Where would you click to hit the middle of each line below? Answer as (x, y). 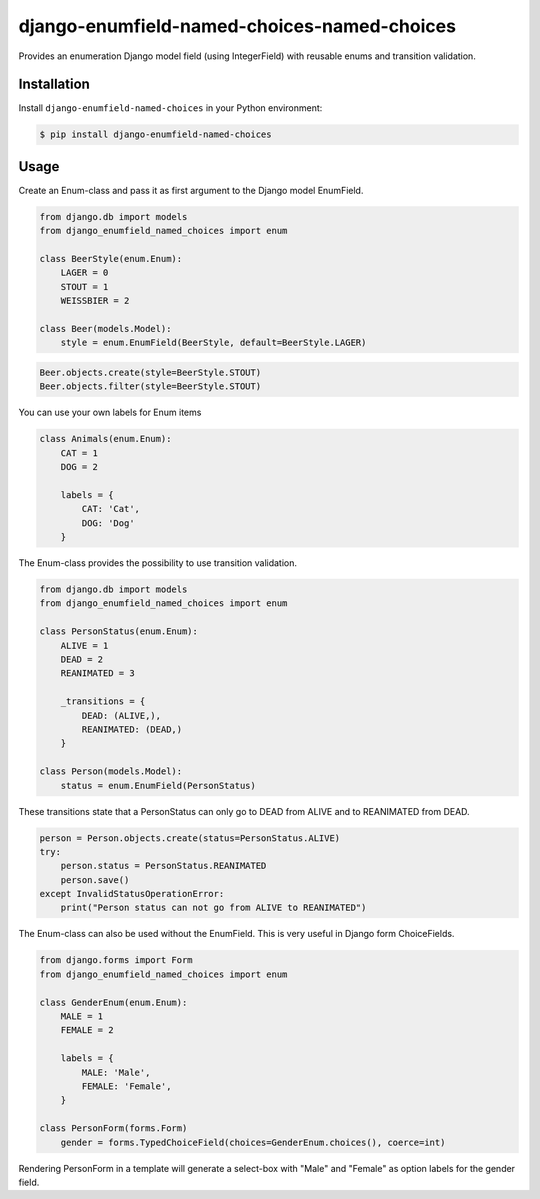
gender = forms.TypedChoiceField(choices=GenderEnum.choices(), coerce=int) (253, 1142)
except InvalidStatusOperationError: (132, 894)
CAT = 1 (79, 453)
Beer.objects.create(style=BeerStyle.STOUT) (150, 373)
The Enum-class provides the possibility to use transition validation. (158, 563)
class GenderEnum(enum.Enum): (113, 1002)
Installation (54, 84)
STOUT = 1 (84, 286)
